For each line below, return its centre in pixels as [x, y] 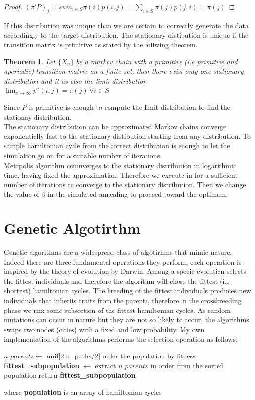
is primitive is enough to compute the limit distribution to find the [129, 107]
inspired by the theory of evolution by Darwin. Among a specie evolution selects [125, 271]
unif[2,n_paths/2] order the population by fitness [121, 355]
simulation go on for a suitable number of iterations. [83, 155]
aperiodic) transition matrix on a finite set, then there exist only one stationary [124, 71]
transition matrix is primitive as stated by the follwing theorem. [101, 44]
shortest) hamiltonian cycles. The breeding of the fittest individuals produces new [127, 290]
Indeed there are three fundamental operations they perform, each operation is [123, 261]
